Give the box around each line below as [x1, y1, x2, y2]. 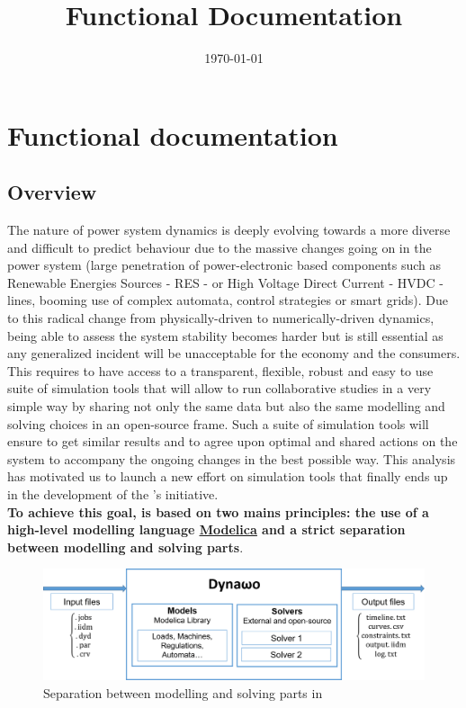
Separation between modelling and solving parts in [43, 683, 323, 702]
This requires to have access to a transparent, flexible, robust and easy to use [7, 361, 434, 380]
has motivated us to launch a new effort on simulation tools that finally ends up [7, 467, 448, 486]
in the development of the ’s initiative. [7, 485, 219, 504]
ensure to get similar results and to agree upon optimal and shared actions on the [7, 432, 458, 451]
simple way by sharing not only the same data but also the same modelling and [7, 397, 445, 416]
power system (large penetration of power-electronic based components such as [7, 255, 442, 274]
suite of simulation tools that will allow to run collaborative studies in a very [7, 379, 432, 398]
